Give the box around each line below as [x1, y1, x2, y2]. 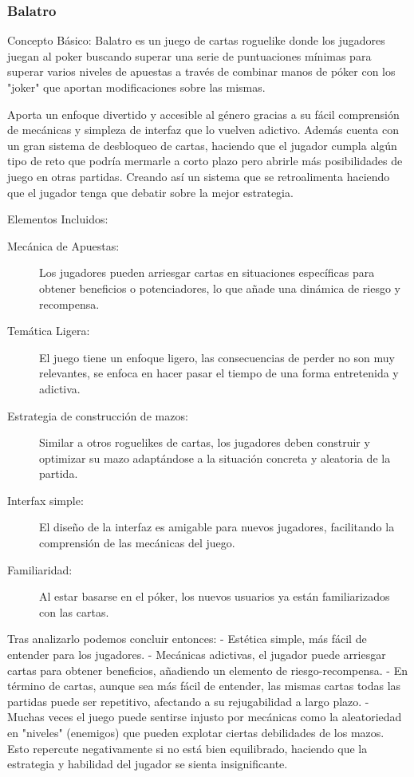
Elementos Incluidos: [7, 211, 108, 227]
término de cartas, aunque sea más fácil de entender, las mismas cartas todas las [7, 677, 401, 694]
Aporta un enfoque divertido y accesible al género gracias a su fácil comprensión [7, 105, 400, 122]
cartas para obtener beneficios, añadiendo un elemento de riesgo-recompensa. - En [7, 661, 408, 678]
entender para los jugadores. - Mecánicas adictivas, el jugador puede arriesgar [7, 646, 386, 663]
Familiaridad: [7, 561, 73, 578]
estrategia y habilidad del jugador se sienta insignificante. [7, 755, 288, 772]
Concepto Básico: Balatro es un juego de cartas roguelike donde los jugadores [7, 32, 385, 49]
